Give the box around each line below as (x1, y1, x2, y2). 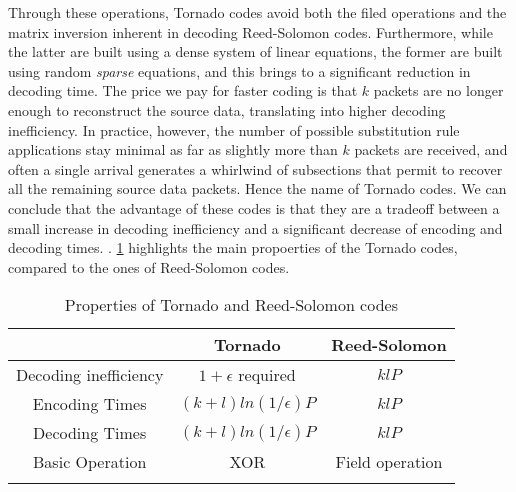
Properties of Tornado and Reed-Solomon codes (64, 293, 398, 317)
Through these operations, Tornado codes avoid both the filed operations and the (8, 2, 507, 22)
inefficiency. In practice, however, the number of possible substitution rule (8, 119, 460, 140)
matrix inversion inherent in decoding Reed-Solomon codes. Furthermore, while (8, 21, 493, 42)
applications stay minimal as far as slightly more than (8, 139, 338, 160)
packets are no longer (373, 80, 504, 101)
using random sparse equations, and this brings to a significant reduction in (8, 60, 471, 81)
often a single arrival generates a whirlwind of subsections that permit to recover (8, 158, 503, 179)
